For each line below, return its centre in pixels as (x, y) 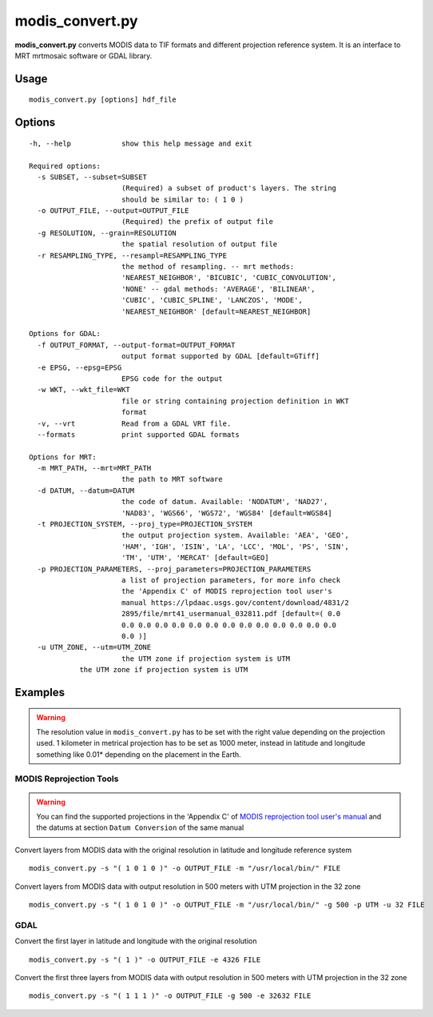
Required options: (65, 166)
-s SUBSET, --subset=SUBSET (92, 177)
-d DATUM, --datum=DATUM (86, 490)
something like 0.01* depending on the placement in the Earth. (139, 754)
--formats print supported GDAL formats (138, 434)
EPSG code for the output (172, 378)
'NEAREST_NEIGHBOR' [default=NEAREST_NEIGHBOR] (216, 311)
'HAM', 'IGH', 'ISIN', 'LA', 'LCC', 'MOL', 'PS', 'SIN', (235, 547)
